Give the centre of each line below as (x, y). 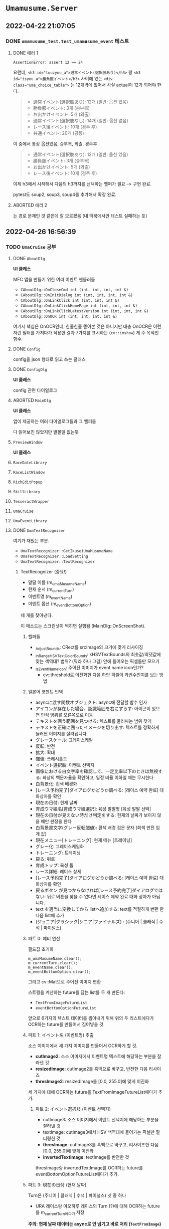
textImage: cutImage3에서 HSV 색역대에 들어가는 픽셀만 (99, 1132)
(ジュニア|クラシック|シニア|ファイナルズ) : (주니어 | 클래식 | (97, 922)
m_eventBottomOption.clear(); (59, 972)
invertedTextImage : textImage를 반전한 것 (86, 1157)
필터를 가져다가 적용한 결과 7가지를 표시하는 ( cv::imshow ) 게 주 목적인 (91, 332)
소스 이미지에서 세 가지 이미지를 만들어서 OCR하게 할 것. (83, 1046)
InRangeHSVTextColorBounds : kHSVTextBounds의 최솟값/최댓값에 (98, 655)
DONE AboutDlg (29, 258)
